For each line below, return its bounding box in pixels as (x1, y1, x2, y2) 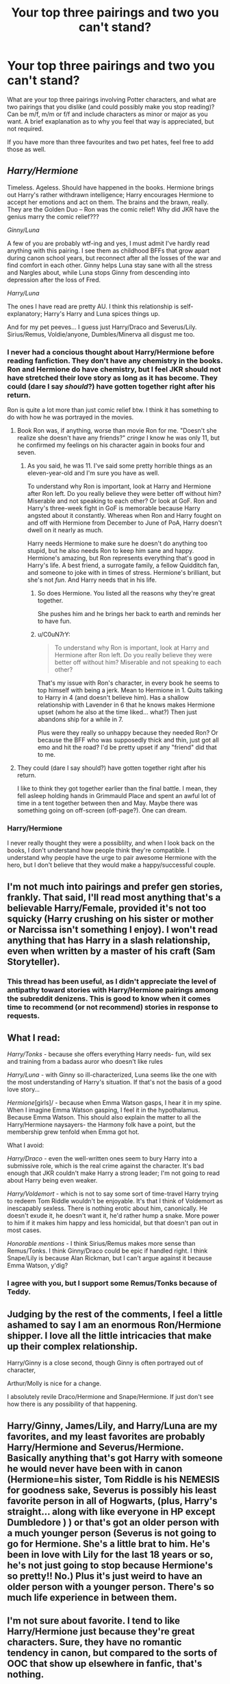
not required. (7, 124, 44, 133)
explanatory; (7, 309, 42, 317)
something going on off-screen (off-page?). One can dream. (16, 806, 188, 815)
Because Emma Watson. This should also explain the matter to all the (7, 1113, 202, 1122)
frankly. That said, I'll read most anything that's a (7, 891, 221, 903)
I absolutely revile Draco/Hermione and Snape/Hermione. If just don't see (7, 1393, 214, 1401)
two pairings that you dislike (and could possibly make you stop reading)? (7, 102, 215, 111)
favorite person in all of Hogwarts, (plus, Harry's (7, 1495, 218, 1507)
